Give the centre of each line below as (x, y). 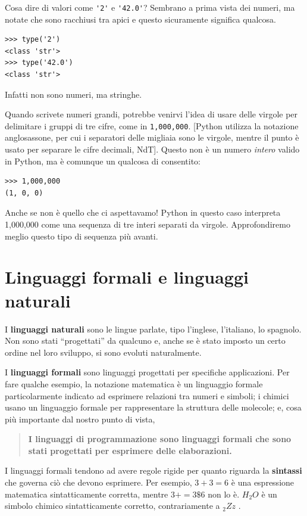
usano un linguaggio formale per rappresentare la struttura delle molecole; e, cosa (153, 407)
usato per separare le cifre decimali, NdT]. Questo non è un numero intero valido (152, 149)
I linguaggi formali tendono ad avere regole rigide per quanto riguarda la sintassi (153, 470)
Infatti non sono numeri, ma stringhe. (73, 94)
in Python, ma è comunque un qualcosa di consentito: (103, 161)
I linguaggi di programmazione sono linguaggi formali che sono (160, 439)
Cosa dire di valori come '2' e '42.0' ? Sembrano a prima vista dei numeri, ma (150, 7)
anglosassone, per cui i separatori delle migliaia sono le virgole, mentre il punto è (152, 137)
